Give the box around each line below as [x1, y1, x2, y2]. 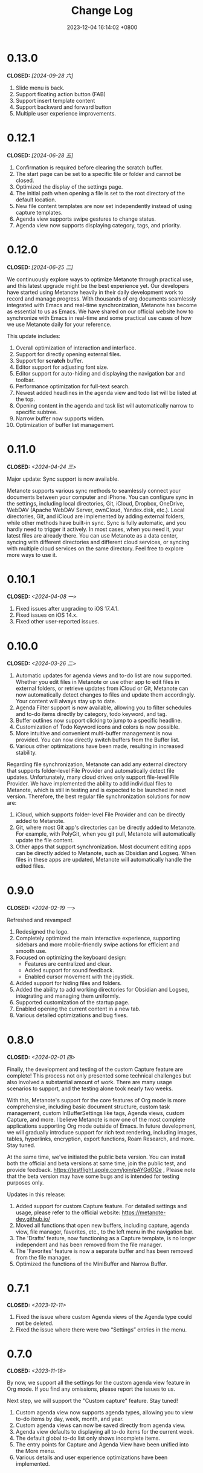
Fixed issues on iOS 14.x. [15, 611, 78, 619]
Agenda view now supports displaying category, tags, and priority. [15, 221, 181, 229]
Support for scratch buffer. [15, 357, 83, 364]
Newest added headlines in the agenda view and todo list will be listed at [15, 389, 197, 396]
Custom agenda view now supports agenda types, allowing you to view [15, 1409, 193, 1416]
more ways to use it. [7, 551, 57, 558]
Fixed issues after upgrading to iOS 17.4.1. [15, 605, 119, 613]
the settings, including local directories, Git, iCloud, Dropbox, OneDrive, [7, 499, 185, 507]
